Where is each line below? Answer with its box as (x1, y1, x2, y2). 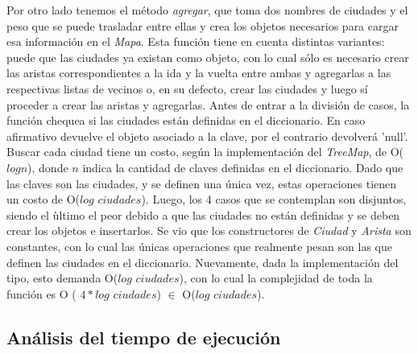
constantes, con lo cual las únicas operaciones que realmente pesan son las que (6, 237, 392, 254)
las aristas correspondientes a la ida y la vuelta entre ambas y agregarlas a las (6, 64, 391, 81)
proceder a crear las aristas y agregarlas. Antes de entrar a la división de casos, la (6, 96, 410, 113)
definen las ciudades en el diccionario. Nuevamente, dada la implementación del (6, 253, 399, 270)
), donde (27, 158, 68, 175)
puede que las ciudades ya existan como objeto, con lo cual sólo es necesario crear (6, 48, 409, 65)
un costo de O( (6, 191, 81, 208)
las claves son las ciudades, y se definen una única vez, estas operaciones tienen (6, 175, 397, 191)
